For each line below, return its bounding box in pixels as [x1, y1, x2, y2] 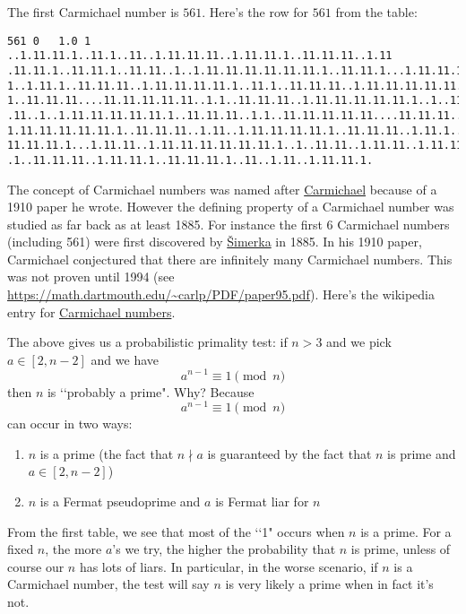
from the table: [335, 3, 418, 21]
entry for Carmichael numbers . [7, 302, 176, 321]
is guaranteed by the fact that [207, 444, 372, 463]
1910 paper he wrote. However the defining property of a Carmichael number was [7, 197, 454, 216]
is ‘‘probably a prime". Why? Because [47, 382, 255, 401]
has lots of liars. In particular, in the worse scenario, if [79, 557, 378, 575]
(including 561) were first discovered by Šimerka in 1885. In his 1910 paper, [7, 232, 422, 251]
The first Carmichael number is [7, 3, 179, 21]
